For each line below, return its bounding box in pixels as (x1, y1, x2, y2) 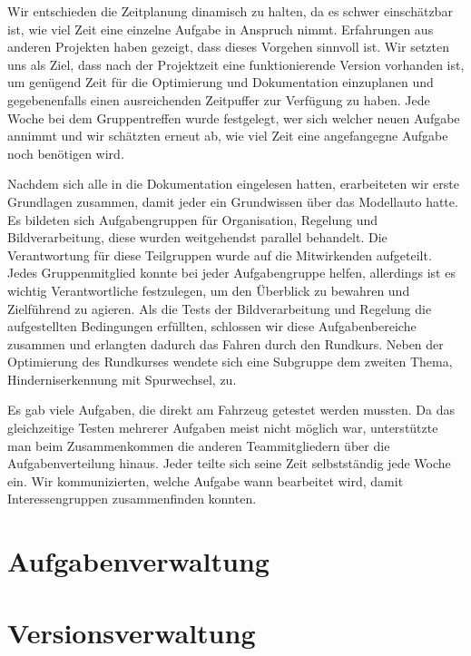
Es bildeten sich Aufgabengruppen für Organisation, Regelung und (7, 210, 378, 229)
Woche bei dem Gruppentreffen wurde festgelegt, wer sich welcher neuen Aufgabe (7, 108, 460, 127)
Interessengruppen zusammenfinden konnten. (7, 489, 257, 508)
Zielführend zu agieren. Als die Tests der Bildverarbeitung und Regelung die (7, 299, 432, 318)
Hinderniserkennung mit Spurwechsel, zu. (7, 369, 237, 388)
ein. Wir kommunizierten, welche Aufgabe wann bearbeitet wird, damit (7, 471, 404, 490)
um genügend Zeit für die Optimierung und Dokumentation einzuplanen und (7, 73, 434, 92)
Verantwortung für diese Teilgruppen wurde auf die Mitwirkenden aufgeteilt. (7, 245, 432, 264)
